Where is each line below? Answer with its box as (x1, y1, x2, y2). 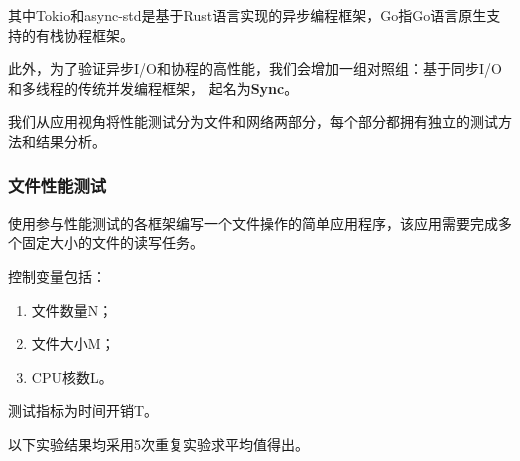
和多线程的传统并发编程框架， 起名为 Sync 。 (8, 77, 299, 98)
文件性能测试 (8, 173, 107, 198)
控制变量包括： (8, 265, 106, 286)
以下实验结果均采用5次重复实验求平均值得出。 (8, 433, 309, 454)
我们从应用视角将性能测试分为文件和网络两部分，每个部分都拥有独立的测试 (8, 111, 498, 132)
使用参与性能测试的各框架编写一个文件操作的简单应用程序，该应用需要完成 (8, 212, 498, 233)
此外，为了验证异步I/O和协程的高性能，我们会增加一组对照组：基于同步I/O (8, 58, 502, 79)
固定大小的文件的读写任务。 (21, 232, 204, 253)
